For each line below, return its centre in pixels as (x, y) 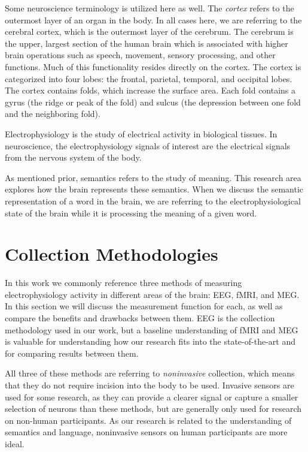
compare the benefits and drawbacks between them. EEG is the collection (140, 318)
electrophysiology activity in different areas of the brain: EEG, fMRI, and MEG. (152, 294)
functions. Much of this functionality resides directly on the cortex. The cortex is (153, 66)
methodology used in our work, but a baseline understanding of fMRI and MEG (152, 329)
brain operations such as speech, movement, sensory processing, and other (140, 55)
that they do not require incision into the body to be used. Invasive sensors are (150, 385)
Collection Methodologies (112, 254)
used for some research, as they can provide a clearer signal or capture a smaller (152, 397)
